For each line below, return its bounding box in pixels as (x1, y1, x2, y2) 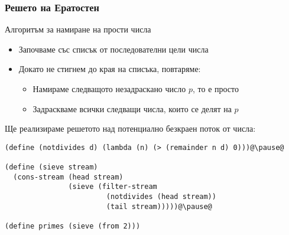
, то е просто (192, 83, 239, 94)
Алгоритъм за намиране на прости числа (5, 23, 151, 35)
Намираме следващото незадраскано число (33, 83, 186, 94)
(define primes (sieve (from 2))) (5, 222, 141, 231)
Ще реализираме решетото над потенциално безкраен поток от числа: (5, 122, 256, 135)
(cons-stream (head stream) (13, 172, 124, 181)
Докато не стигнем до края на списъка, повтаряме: (18, 63, 201, 75)
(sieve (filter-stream (68, 182, 157, 191)
